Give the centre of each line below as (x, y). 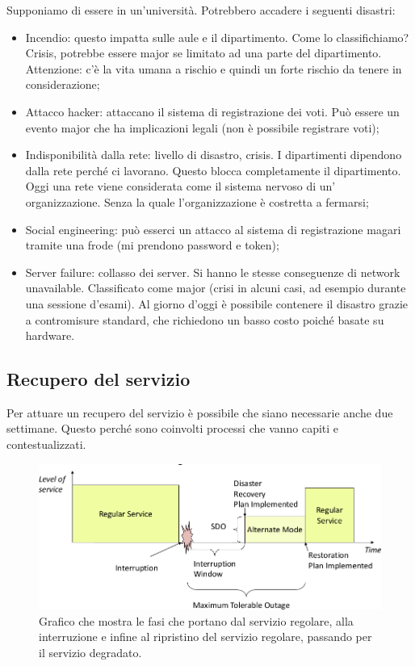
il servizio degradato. (90, 653)
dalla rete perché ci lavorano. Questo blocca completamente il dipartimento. (213, 170)
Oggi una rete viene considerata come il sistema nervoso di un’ (180, 186)
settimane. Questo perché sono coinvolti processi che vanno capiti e (173, 428)
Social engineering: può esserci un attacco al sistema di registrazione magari (213, 229)
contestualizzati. (46, 444)
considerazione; (63, 84)
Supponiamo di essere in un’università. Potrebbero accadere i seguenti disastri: (201, 10)
